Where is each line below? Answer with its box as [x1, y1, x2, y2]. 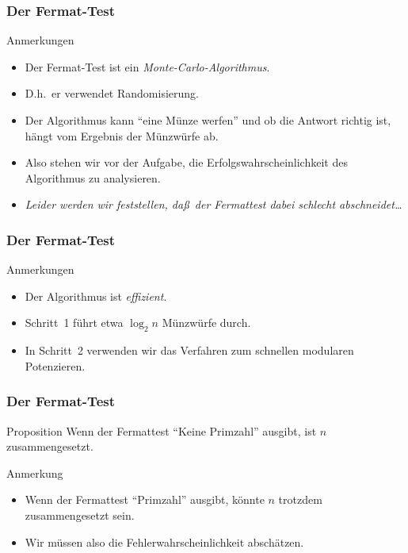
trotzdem [278, 491, 322, 508]
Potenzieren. [25, 357, 86, 374]
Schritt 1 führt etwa [25, 314, 124, 331]
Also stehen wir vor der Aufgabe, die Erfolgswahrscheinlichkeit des [25, 154, 348, 171]
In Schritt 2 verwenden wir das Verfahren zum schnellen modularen [25, 342, 354, 359]
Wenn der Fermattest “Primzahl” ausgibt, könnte [25, 491, 265, 508]
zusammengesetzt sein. [25, 506, 135, 523]
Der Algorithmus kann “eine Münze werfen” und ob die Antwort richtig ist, [25, 112, 391, 128]
